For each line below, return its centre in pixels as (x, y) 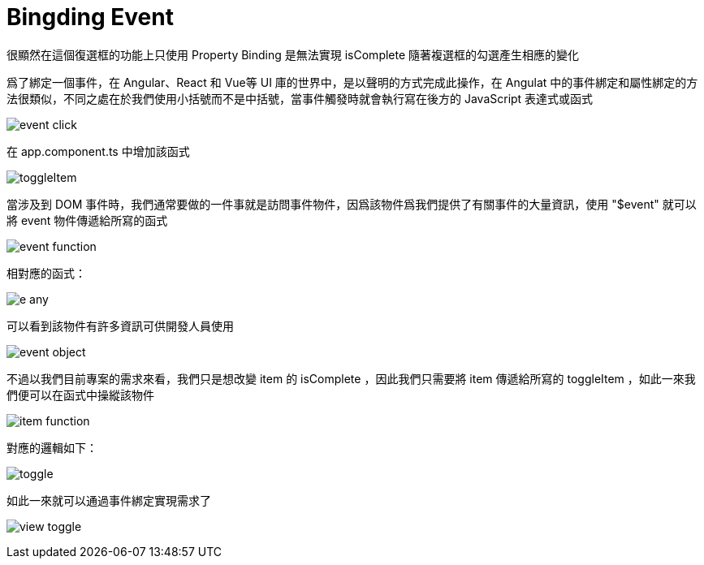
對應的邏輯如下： (52, 447)
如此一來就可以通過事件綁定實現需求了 (109, 500)
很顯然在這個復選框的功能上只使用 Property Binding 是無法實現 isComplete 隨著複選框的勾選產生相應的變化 (293, 54)
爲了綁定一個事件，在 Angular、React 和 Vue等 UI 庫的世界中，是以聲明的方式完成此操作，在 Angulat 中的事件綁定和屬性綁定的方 (352, 82)
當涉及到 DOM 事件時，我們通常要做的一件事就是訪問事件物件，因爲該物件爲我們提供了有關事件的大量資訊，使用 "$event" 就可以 (352, 204)
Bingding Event (90, 17)
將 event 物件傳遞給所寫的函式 (87, 220)
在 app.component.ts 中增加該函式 (98, 151)
